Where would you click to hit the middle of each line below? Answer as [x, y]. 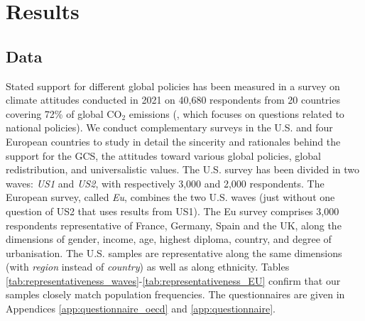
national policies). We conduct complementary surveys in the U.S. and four [169, 127]
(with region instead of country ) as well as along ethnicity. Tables [148, 267]
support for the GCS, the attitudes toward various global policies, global [163, 155]
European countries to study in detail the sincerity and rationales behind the [173, 141]
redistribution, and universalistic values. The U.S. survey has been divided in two [183, 169]
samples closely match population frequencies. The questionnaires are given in [175, 294]
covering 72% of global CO [64, 113]
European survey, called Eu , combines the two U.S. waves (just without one [170, 197]
